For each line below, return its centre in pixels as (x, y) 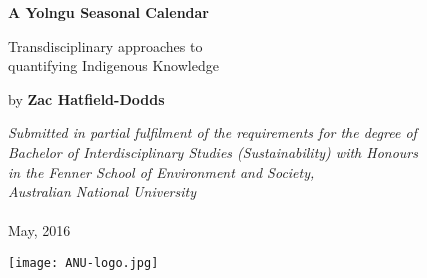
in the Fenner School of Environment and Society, (161, 171)
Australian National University (102, 191)
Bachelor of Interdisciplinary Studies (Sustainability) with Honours (213, 151)
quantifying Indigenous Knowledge (113, 65)
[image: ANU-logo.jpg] (83, 262)
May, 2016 (39, 230)
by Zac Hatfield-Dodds (86, 98)
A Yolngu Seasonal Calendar (108, 12)
